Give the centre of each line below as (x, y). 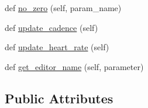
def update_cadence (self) (51, 27)
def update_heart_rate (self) (57, 47)
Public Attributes (59, 98)
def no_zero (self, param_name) (63, 8)
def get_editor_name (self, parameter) (74, 66)
